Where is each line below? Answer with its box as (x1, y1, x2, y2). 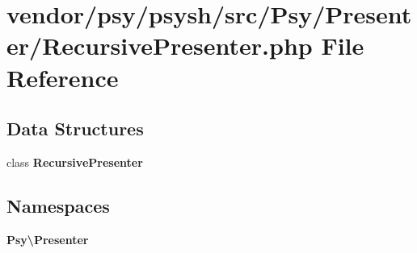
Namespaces (6, 193, 110, 218)
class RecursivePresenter (6, 153, 143, 170)
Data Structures (6, 116, 144, 141)
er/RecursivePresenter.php (6, 29, 313, 62)
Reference (6, 60, 119, 93)
